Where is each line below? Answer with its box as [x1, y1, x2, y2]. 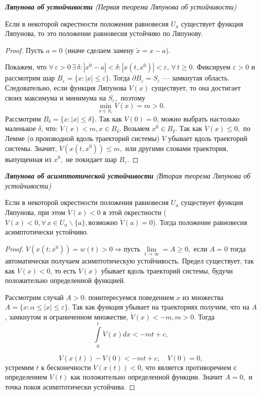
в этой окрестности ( [102, 206, 166, 217]
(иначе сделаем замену [64, 44, 134, 55]
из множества [182, 291, 223, 302]
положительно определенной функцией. [5, 275, 125, 285]
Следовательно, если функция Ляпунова [5, 82, 127, 92]
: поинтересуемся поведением [84, 291, 174, 302]
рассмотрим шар [5, 72, 55, 83]
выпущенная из [5, 153, 51, 164]
